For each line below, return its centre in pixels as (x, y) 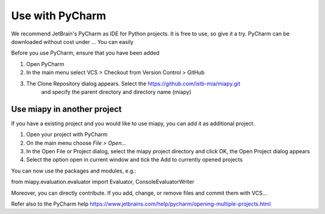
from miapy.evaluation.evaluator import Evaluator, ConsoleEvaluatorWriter (103, 182)
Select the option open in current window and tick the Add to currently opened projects (135, 160)
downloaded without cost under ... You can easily (72, 41)
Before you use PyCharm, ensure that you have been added (85, 53)
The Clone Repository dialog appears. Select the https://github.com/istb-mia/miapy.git (133, 84)
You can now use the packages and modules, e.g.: (74, 171)
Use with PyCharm (59, 16)
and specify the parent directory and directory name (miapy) (116, 92)
